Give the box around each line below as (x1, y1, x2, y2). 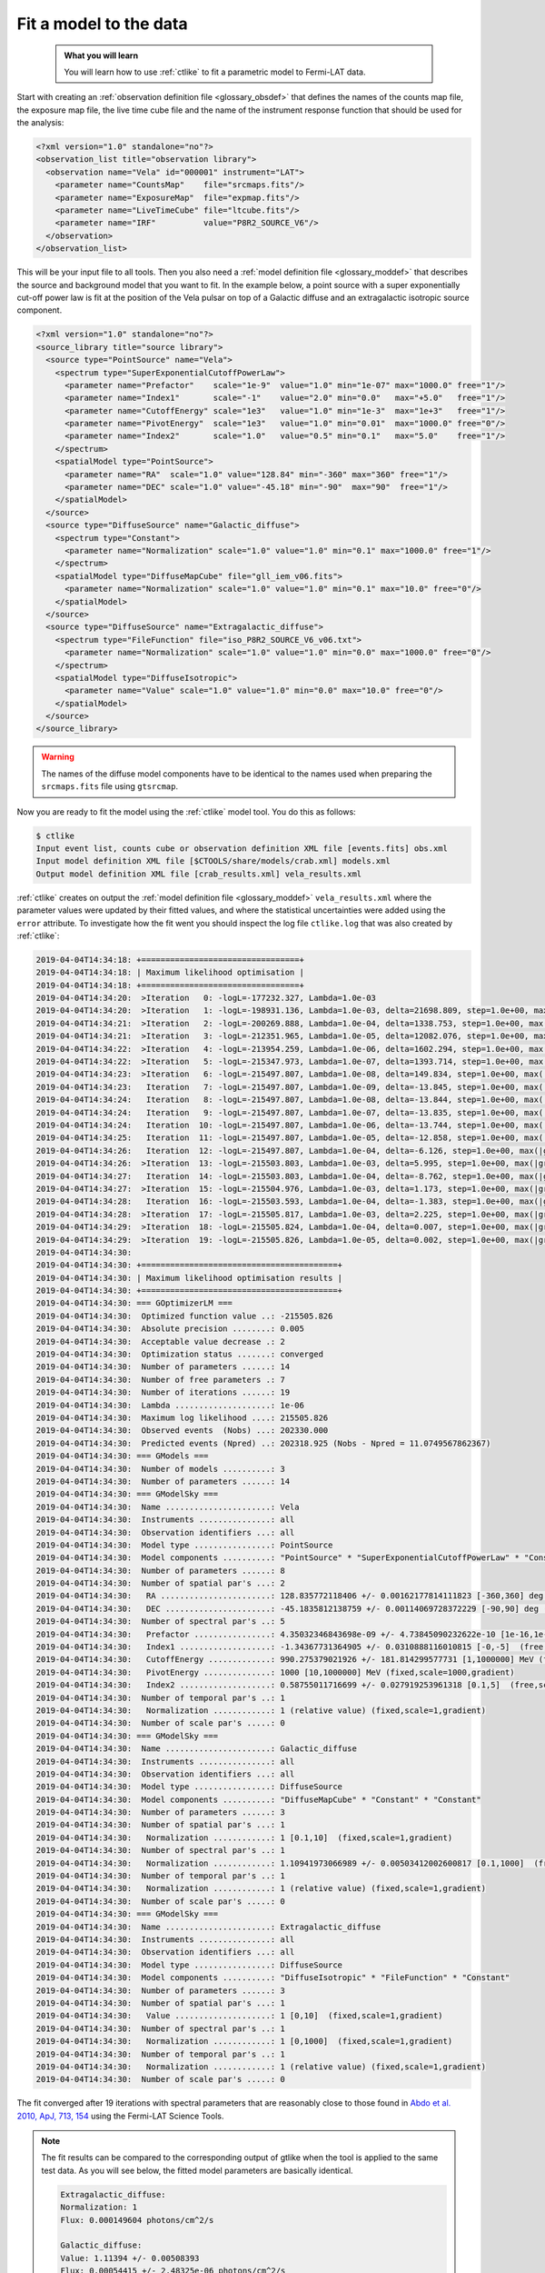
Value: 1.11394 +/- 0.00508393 (60, 2253, 200, 2263)
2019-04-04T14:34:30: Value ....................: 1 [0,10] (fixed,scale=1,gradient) (35, 2010, 444, 2021)
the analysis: (16, 117, 64, 128)
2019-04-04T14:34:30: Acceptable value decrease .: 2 (35, 1337, 285, 1347)
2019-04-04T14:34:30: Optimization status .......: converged (35, 1349, 324, 1359)
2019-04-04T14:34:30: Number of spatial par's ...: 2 (35, 1578, 285, 1588)
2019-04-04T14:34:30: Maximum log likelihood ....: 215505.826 (35, 1412, 329, 1423)
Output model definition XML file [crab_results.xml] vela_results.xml (35, 868, 362, 879)
